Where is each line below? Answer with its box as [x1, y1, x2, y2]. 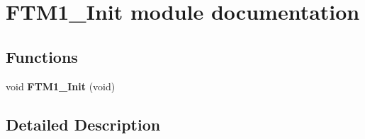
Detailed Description [6, 113, 161, 135]
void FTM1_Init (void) [6, 78, 116, 93]
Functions [6, 45, 78, 67]
